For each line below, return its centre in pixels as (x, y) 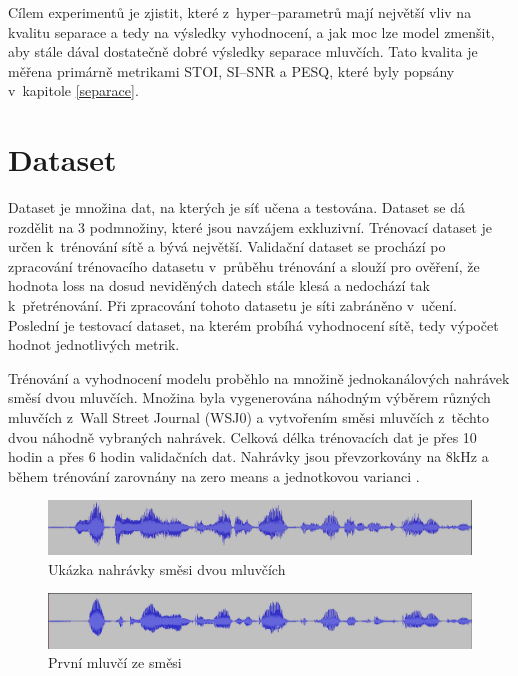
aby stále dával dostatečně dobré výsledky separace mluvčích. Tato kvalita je (243, 51)
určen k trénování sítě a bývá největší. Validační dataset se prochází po (227, 246)
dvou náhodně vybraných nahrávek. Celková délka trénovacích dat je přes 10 (242, 436)
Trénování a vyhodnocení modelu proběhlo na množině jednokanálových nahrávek (259, 377)
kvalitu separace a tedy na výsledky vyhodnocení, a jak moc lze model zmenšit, (251, 31)
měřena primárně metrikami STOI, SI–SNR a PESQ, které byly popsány (231, 70)
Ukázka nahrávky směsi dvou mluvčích (167, 568)
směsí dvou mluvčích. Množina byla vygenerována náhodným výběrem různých (249, 397)
